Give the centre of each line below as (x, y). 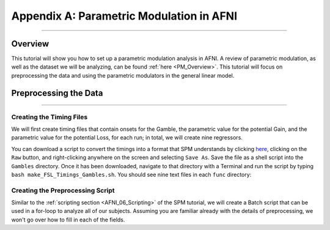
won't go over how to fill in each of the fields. (68, 220)
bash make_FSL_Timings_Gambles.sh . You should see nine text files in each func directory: (131, 174)
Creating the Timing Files (50, 117)
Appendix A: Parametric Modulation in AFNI (124, 16)
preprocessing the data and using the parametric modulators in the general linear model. (123, 75)
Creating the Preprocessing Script (63, 190)
